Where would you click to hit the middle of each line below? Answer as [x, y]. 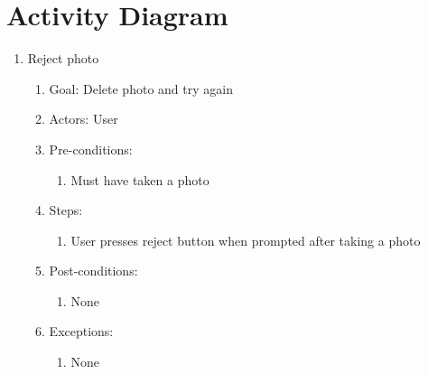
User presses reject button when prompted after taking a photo [246, 240]
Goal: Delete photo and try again [141, 88]
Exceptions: [81, 331]
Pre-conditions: [91, 149]
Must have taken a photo [140, 179]
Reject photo [63, 58]
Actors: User [84, 119]
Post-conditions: [93, 271]
